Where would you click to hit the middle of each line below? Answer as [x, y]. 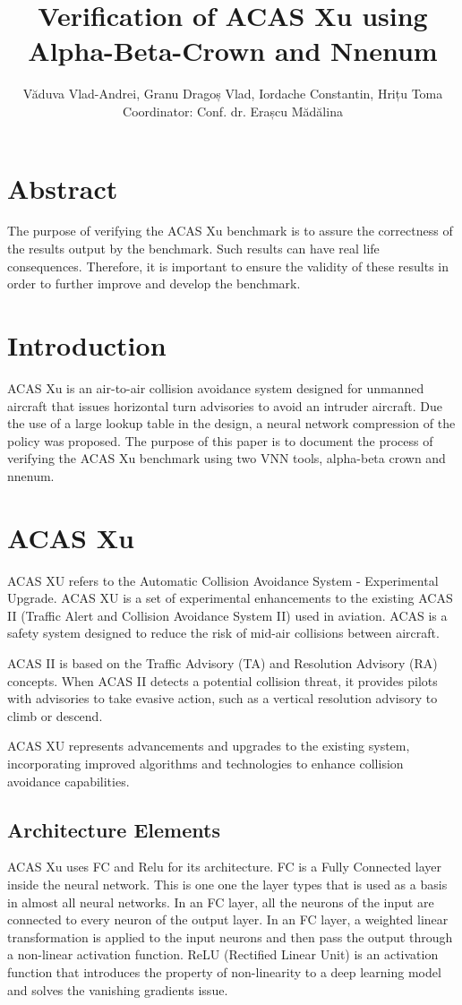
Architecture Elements [114, 829]
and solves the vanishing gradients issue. [118, 989]
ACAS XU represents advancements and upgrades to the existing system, [209, 746]
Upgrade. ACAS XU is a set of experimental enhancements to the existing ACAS [230, 598]
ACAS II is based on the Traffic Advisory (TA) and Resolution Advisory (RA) [222, 663]
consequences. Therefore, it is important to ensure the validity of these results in [228, 266]
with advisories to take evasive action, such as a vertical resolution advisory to [222, 698]
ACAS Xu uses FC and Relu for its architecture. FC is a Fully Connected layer [224, 867]
